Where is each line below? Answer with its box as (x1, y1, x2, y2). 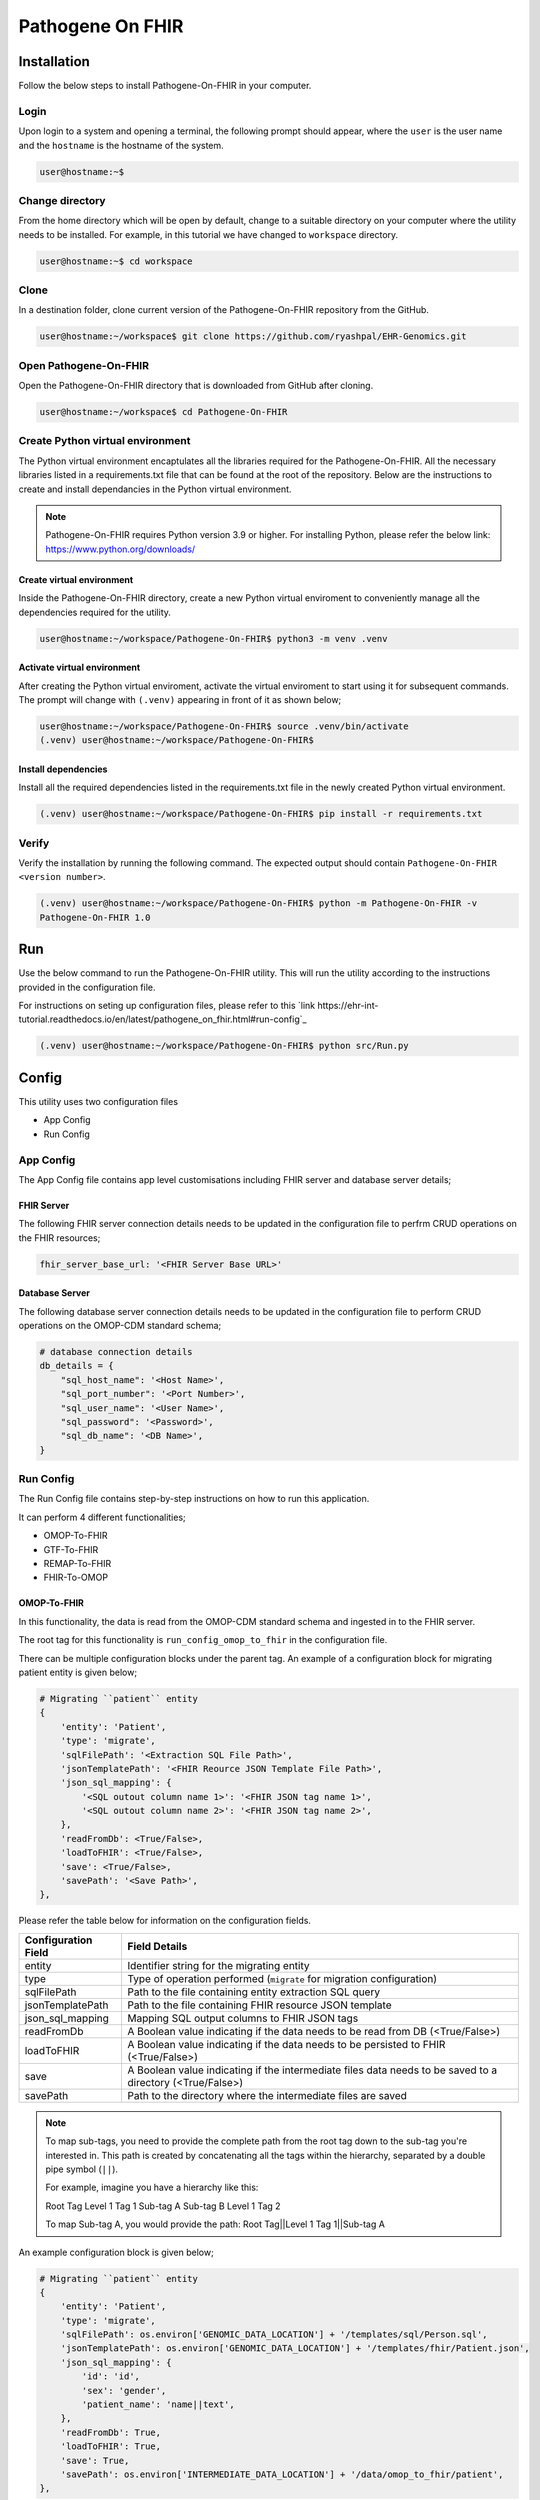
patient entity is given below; (18, 1666, 138, 1678)
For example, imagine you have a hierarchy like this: (45, 2181, 259, 2194)
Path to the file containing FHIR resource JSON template (127, 1998, 392, 2012)
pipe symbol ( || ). (45, 2163, 119, 2175)
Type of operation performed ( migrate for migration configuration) (127, 1971, 438, 1985)
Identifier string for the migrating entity (127, 1958, 310, 1972)
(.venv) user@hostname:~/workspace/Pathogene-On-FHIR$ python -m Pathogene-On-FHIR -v (39, 898, 478, 909)
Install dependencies (18, 763, 108, 775)
